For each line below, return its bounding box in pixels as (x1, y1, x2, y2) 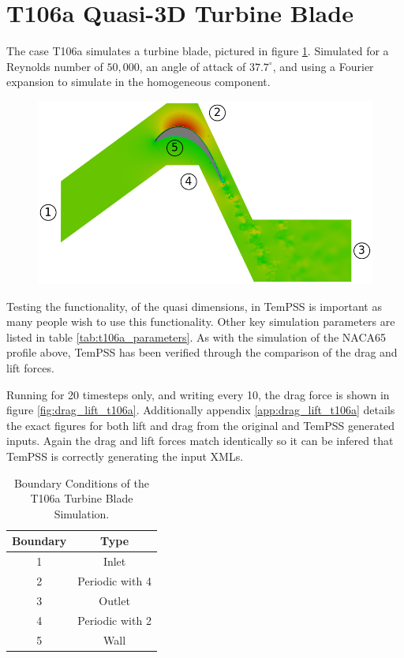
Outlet (99, 592, 130, 608)
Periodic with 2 (77, 611, 151, 628)
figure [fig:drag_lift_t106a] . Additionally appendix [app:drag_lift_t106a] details (6, 402, 395, 418)
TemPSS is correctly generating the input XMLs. (6, 447, 244, 464)
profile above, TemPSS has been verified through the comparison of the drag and (6, 344, 398, 361)
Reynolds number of (6, 58, 103, 74)
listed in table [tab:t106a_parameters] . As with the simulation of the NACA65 (6, 328, 387, 345)
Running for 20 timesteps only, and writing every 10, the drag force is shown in (6, 386, 390, 402)
